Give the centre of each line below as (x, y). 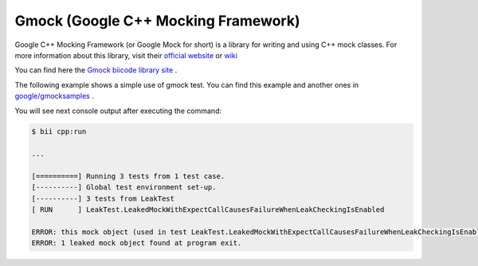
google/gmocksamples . (55, 96)
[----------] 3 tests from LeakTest (103, 198)
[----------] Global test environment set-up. (124, 188)
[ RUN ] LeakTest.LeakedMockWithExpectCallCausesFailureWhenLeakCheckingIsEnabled (208, 210)
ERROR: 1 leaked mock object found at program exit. (137, 243)
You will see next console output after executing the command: (118, 111)
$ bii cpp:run (59, 132)
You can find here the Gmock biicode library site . (96, 70)
